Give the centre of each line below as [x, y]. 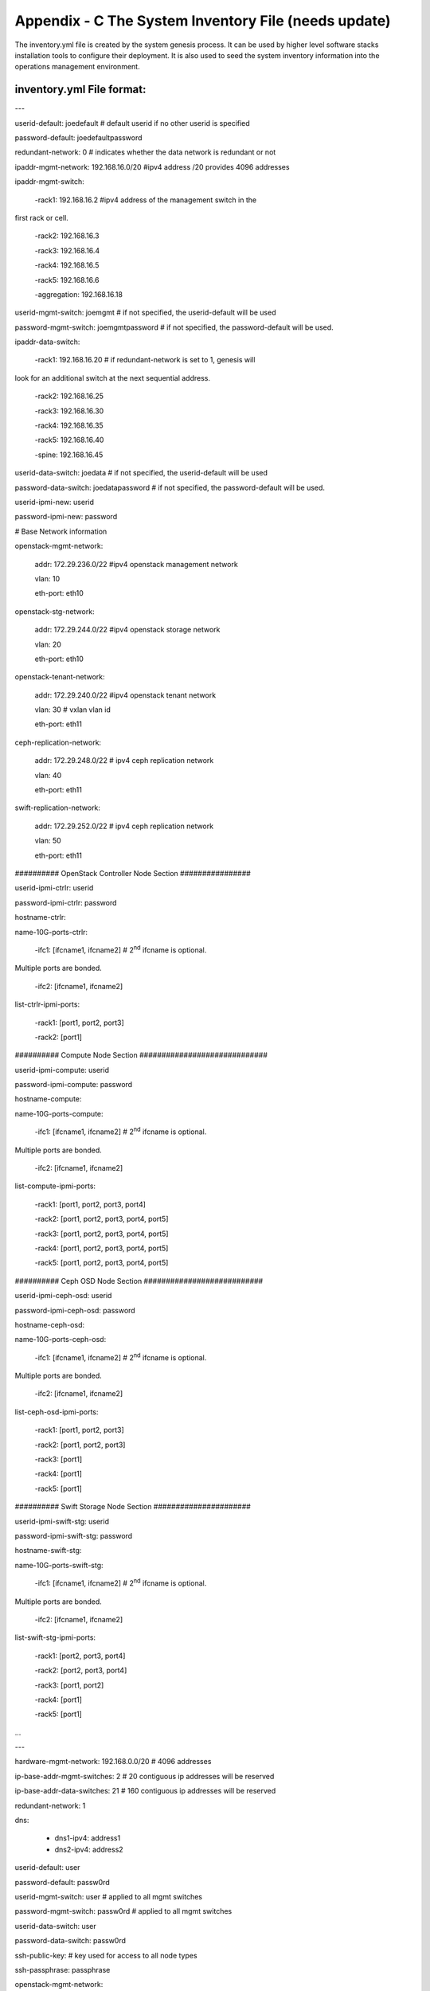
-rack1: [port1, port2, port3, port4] [90, 1204]
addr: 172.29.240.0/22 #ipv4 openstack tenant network [125, 695]
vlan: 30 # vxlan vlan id [72, 710]
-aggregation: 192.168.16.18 [79, 294]
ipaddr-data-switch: [47, 342]
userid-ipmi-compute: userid [62, 1070]
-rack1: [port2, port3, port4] [80, 1656]
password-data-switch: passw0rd [70, 1941]
